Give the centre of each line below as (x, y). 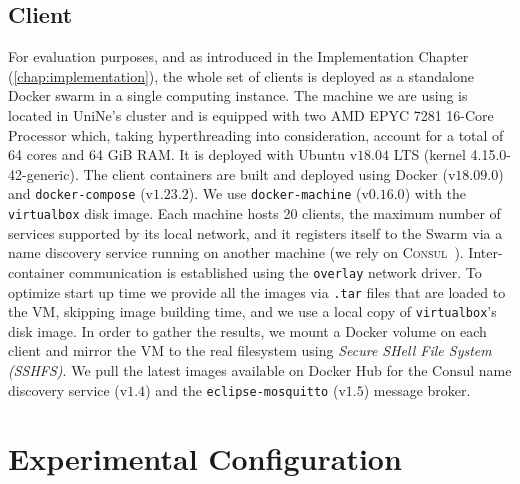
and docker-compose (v (80, 193)
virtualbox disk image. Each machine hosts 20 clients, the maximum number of (254, 213)
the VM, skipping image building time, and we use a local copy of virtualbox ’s (252, 311)
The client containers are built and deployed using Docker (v (269, 173)
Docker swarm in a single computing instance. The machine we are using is (238, 95)
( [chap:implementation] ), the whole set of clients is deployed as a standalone (241, 75)
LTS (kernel (429, 154)
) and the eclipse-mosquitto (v (245, 389)
